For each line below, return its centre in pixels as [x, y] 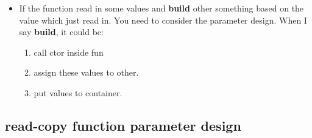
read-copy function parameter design [123, 125]
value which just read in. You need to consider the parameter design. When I [163, 20]
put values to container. [78, 92]
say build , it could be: [61, 32]
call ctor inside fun [69, 52]
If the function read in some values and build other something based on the [161, 8]
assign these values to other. [86, 72]
